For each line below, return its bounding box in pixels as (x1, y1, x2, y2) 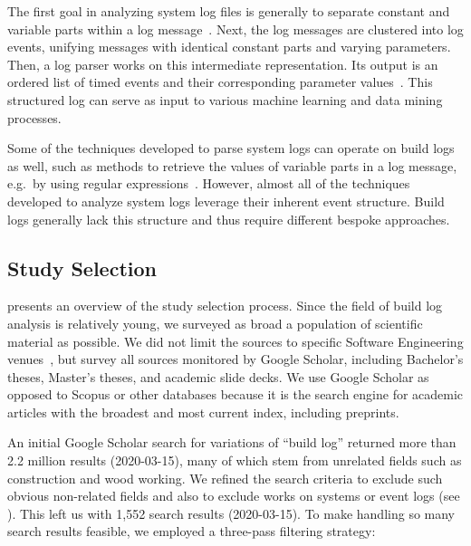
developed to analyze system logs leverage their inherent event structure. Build (7, 191, 445, 210)
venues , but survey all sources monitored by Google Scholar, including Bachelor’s (7, 350, 464, 369)
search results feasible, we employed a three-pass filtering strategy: (7, 522, 376, 541)
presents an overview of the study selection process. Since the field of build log (7, 296, 443, 315)
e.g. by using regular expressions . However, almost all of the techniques (7, 174, 410, 193)
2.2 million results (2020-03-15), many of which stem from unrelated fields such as (7, 451, 462, 470)
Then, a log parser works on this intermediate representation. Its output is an (7, 54, 438, 73)
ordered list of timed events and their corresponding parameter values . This (7, 72, 433, 91)
